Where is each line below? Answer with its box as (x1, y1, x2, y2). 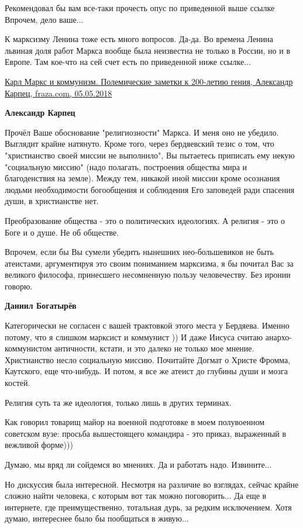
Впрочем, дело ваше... (5, 13, 84, 25)
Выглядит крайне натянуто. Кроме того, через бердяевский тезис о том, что (5, 137, 274, 150)
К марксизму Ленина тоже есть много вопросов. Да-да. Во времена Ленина (5, 33, 273, 45)
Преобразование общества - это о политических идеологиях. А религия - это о (5, 214, 285, 226)
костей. (5, 377, 30, 389)
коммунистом (5, 342, 52, 354)
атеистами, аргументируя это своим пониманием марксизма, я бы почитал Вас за (5, 257, 294, 269)
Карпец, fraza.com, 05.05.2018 (5, 87, 112, 99)
